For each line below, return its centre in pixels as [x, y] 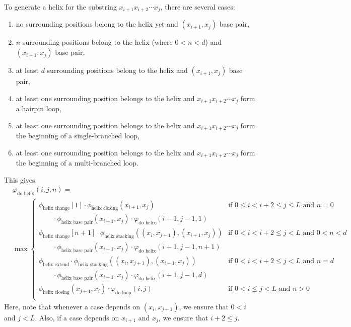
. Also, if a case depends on [77, 317]
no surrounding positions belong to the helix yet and [97, 24]
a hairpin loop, [39, 108]
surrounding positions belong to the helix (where [97, 42]
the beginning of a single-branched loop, [78, 136]
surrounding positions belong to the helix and [117, 70]
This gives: [21, 179]
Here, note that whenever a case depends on [72, 306]
